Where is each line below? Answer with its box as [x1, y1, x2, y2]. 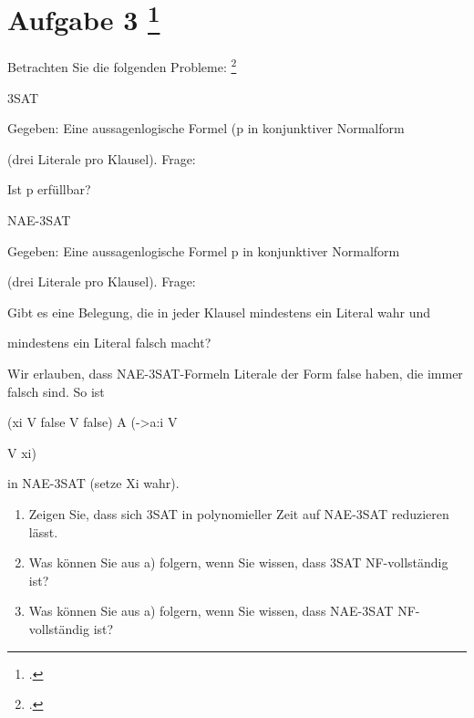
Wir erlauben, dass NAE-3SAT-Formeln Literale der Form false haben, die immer [7, 364, 463, 383]
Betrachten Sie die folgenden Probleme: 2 [7, 55, 237, 77]
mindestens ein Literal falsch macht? [7, 333, 211, 352]
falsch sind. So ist [7, 381, 105, 401]
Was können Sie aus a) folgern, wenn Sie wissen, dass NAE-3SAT [28, 601, 394, 620]
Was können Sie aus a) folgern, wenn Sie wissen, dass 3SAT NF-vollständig [28, 553, 448, 572]
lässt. [28, 522, 58, 541]
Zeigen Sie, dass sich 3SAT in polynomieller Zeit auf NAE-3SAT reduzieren [28, 505, 449, 524]
